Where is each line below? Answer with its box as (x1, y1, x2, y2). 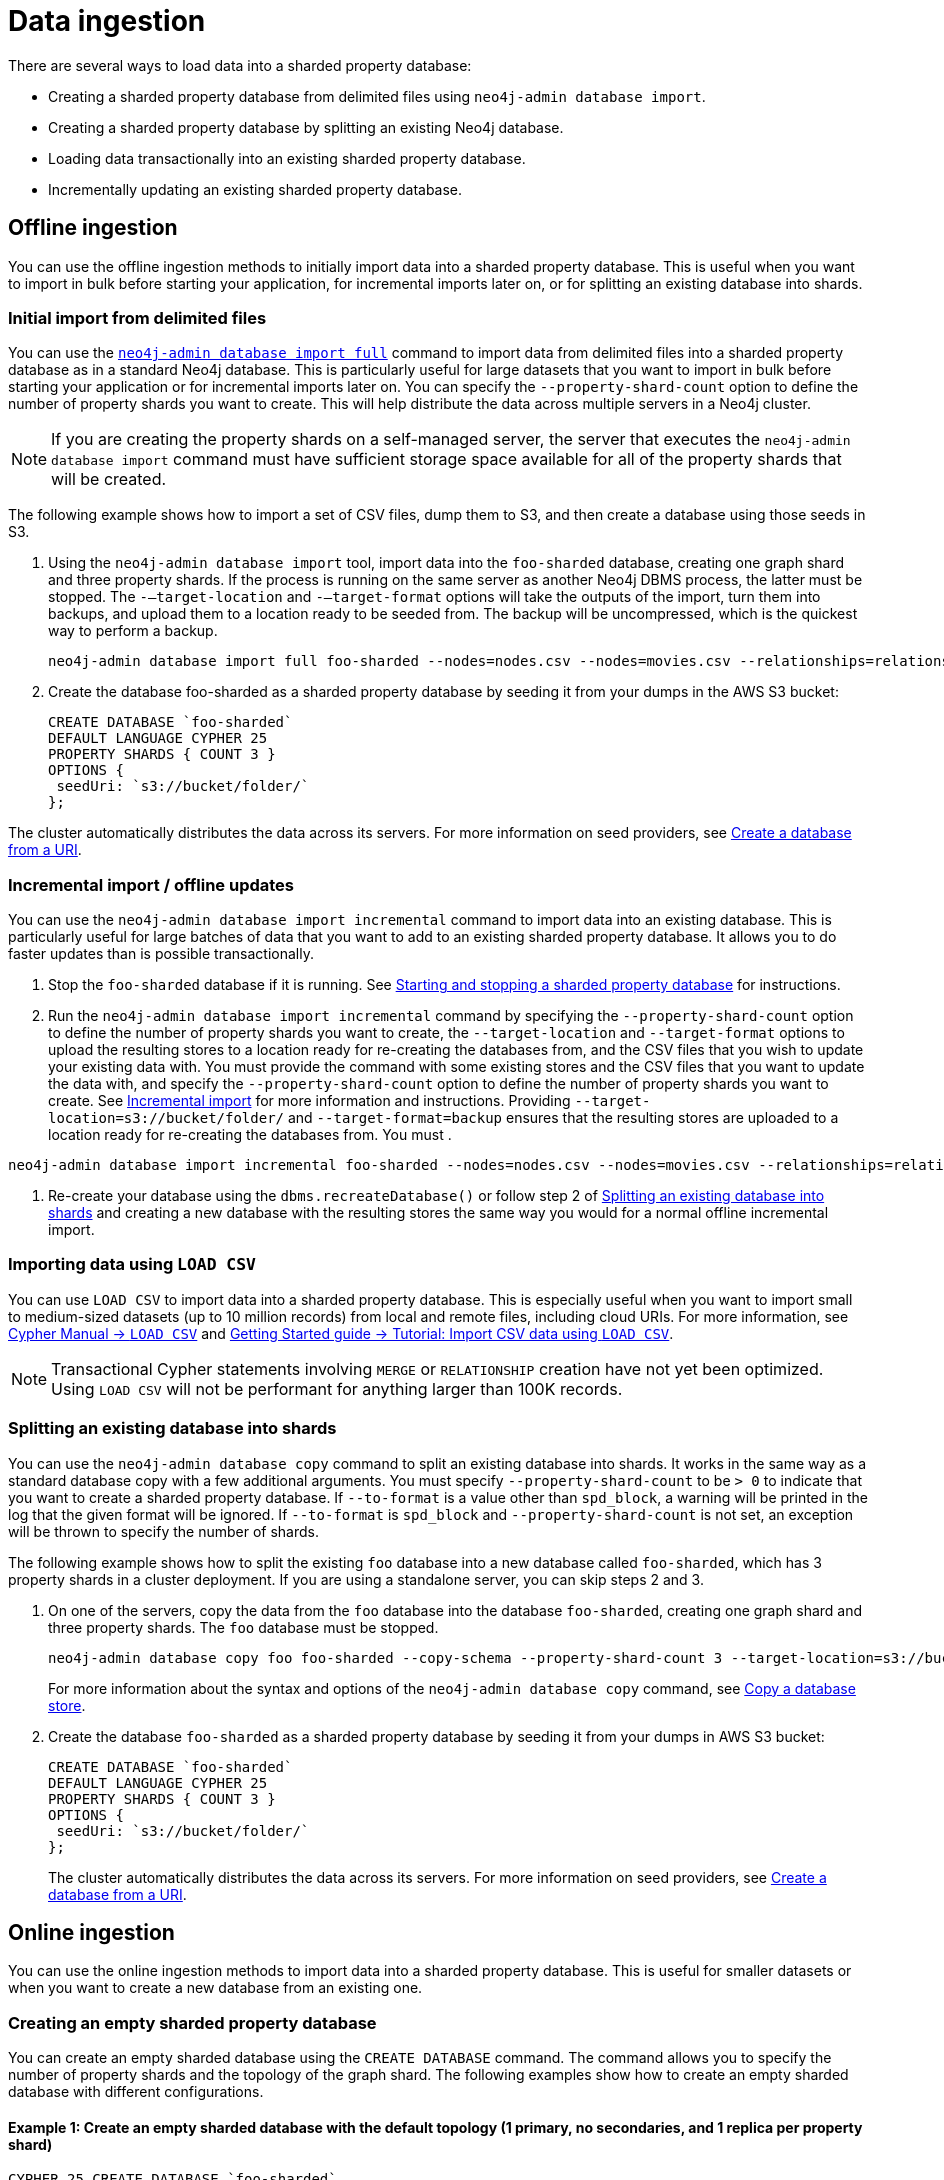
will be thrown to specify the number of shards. (8, 1522, 320, 1540)
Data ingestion (8, 4, 206, 38)
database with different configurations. (8, 2083, 264, 2101)
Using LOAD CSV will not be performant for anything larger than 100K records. (51, 1378, 623, 1399)
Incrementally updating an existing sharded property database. (48, 180, 463, 198)
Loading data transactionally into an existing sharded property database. (48, 149, 526, 167)
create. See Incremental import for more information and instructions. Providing (48, 1092, 571, 1110)
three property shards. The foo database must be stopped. (48, 1618, 439, 1636)
